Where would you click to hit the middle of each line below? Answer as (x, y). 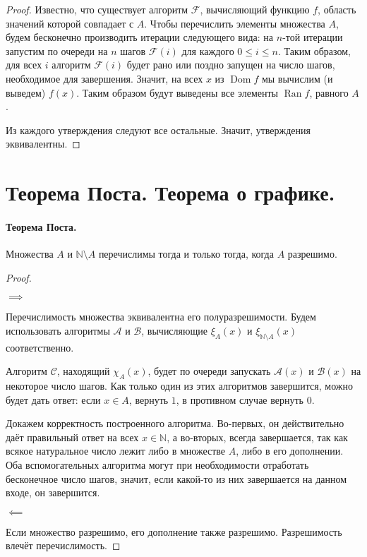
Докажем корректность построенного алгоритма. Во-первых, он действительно (175, 423)
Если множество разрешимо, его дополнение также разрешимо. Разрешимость (174, 531)
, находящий (83, 371)
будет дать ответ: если (53, 399)
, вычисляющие (174, 330)
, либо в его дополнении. (290, 451)
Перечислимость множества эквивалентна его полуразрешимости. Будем (161, 317)
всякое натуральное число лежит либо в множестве (116, 451)
